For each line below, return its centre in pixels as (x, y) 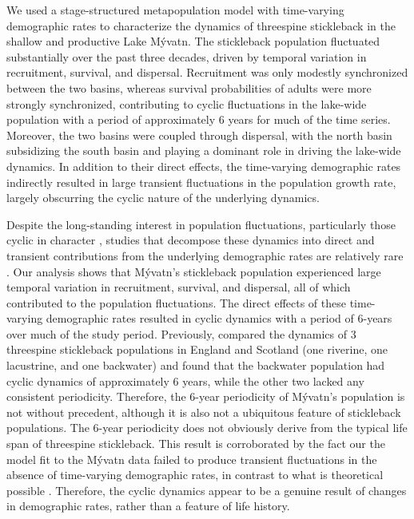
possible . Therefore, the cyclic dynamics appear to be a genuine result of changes (207, 490)
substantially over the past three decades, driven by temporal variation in (187, 56)
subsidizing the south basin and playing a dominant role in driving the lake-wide (204, 151)
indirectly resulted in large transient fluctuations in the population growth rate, (201, 182)
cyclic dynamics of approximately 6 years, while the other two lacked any (185, 380)
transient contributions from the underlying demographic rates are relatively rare (205, 255)
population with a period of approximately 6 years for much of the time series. (199, 119)
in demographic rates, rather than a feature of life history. (148, 506)
